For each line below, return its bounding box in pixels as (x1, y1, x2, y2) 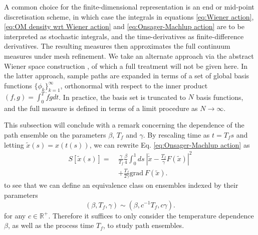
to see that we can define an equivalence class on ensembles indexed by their (4, 180, 238, 190)
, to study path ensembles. (103, 220, 184, 230)
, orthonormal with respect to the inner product (60, 80, 208, 90)
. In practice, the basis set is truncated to (59, 91, 186, 102)
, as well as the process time (8, 220, 94, 230)
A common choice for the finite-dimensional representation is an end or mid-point (4, 2, 254, 12)
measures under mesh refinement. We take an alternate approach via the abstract (4, 50, 254, 61)
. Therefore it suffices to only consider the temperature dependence (48, 210, 254, 220)
